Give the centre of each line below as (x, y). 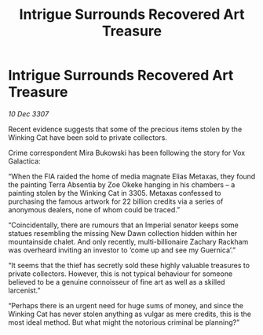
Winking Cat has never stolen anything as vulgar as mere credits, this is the (130, 314)
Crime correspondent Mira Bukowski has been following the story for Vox (127, 153)
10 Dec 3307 (29, 114)
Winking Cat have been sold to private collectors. (88, 137)
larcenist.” (24, 290)
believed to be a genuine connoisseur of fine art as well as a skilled (117, 282)
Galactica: (24, 161)
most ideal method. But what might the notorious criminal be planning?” (124, 322)
